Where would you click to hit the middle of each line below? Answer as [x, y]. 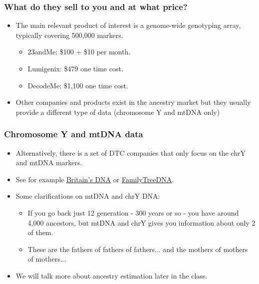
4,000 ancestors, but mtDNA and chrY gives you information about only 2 [141, 222]
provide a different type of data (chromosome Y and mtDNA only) [118, 112]
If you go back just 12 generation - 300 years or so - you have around [133, 212]
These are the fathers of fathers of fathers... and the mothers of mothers [138, 249]
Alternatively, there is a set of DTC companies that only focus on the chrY [131, 152]
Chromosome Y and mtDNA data [74, 134]
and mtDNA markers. [49, 162]
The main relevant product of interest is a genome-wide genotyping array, [128, 25]
